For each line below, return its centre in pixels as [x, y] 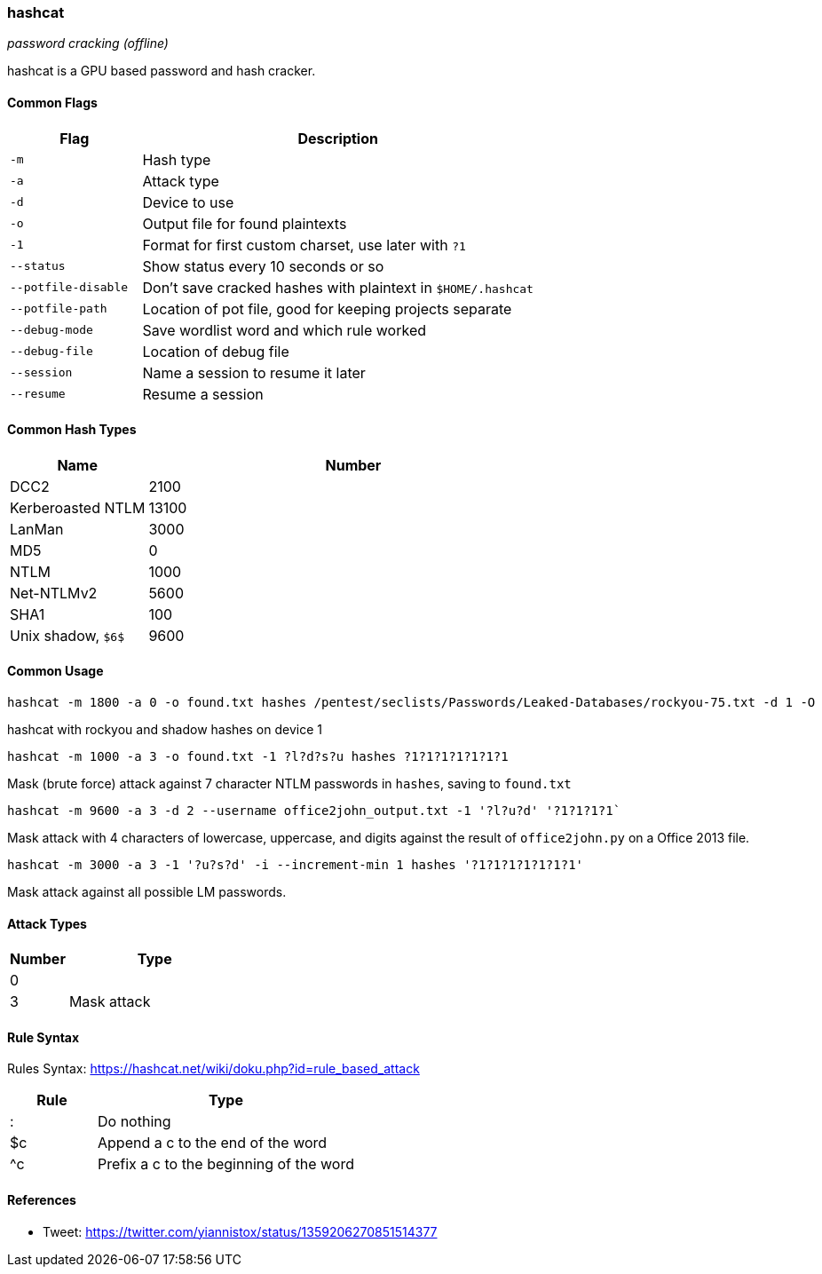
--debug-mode [51, 330]
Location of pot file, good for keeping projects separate [327, 309]
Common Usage [55, 671]
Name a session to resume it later [254, 372]
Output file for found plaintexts [245, 223]
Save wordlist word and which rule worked [285, 330]
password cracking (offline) [88, 44]
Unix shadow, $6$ [67, 635]
